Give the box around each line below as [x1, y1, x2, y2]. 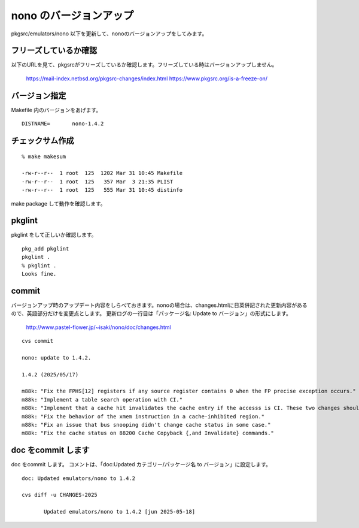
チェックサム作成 [11, 135, 74, 146]
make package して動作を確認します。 [11, 200, 106, 207]
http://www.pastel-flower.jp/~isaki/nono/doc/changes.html [26, 324, 171, 331]
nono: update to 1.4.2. [22, 354, 92, 361]
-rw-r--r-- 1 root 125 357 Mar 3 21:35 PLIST [22, 178, 174, 185]
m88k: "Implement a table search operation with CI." [22, 396, 182, 403]
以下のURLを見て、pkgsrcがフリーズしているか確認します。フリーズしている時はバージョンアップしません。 [11, 61, 278, 68]
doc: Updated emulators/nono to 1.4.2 [22, 475, 136, 482]
